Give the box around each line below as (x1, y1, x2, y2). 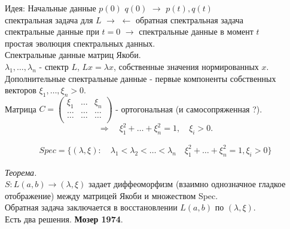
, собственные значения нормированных (113, 60, 259, 72)
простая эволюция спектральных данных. (5, 36, 155, 49)
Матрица (5, 102, 36, 115)
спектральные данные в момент (139, 25, 254, 38)
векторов (5, 84, 36, 96)
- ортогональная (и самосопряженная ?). (115, 102, 262, 115)
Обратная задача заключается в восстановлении (5, 201, 178, 213)
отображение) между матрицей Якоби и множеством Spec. (5, 189, 218, 201)
